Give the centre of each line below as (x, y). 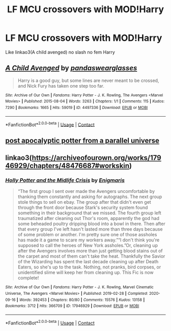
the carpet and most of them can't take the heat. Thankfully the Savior (91, 256)
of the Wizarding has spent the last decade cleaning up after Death (88, 262)
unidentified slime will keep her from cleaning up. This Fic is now (85, 272)
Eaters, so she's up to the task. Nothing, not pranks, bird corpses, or (89, 267)
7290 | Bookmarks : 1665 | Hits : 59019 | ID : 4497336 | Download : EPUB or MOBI (77, 108)
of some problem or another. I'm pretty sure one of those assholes (87, 235)
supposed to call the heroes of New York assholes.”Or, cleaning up (88, 245)
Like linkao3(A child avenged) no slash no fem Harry (60, 52)
